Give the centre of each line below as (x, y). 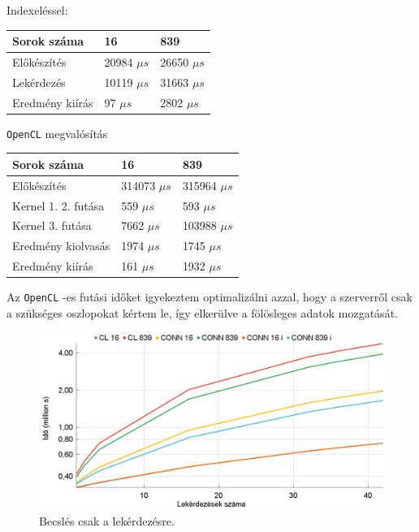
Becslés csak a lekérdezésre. (107, 520)
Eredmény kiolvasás (61, 246)
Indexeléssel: (37, 10)
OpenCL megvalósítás (57, 133)
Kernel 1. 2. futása (58, 205)
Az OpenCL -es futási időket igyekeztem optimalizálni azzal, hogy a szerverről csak (209, 297)
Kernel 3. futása (52, 225)
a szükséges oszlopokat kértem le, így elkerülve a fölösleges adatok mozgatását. (202, 312)
